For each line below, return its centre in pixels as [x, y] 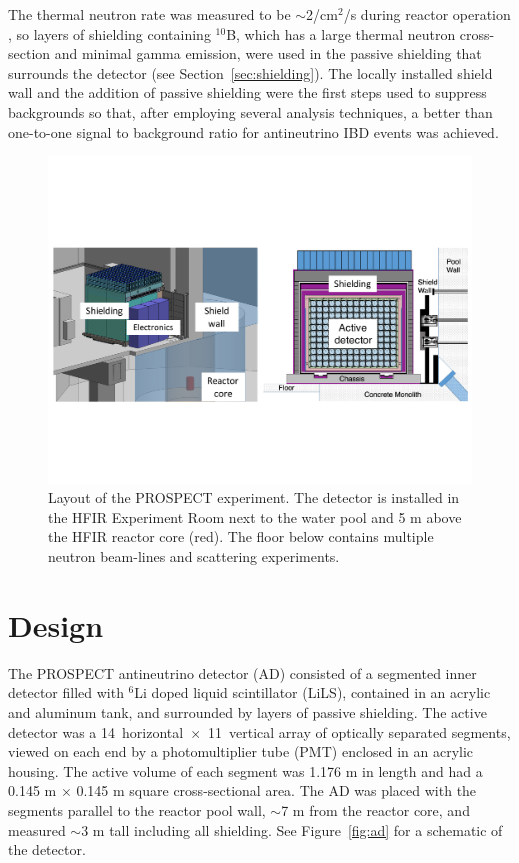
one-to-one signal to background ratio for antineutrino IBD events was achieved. [253, 131]
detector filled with [66, 692]
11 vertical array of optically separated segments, [359, 731]
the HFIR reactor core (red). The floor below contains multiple [241, 536]
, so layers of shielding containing [109, 33]
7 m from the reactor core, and [375, 809]
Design [56, 624]
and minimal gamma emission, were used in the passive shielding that [268, 53]
